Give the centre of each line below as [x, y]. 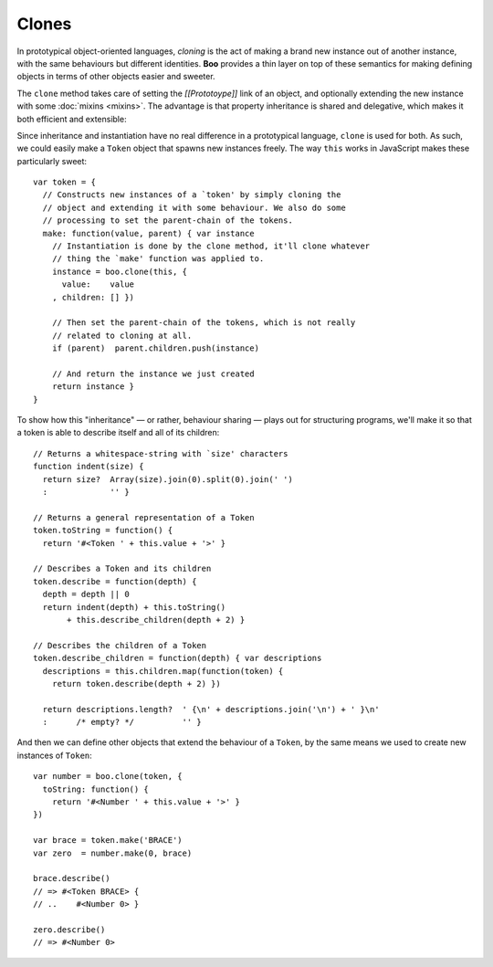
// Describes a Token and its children [122, 569]
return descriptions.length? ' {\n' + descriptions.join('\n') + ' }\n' [211, 709]
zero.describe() [69, 930]
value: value [98, 284]
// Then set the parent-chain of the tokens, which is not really [204, 323]
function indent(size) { [89, 467]
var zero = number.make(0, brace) [113, 853]
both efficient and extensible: [72, 119]
